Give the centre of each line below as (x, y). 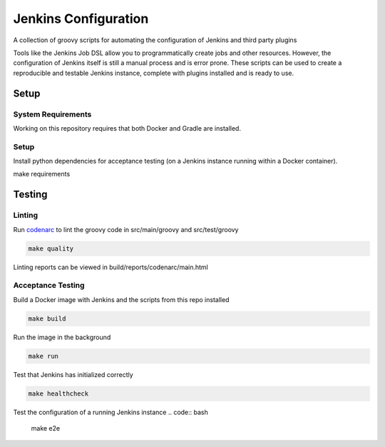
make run (43, 356)
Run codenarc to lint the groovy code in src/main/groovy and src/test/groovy (126, 229)
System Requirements (52, 114)
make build (47, 318)
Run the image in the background (62, 337)
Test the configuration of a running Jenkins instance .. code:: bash (111, 412)
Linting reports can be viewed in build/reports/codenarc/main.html (111, 267)
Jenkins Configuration (81, 19)
